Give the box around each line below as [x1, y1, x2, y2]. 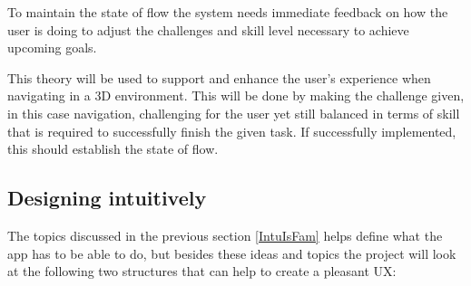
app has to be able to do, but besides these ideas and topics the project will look [7, 243, 456, 262]
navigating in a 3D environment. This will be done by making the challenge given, [7, 86, 465, 105]
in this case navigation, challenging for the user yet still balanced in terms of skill [7, 103, 460, 122]
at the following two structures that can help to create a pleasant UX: [7, 262, 397, 281]
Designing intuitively [7, 184, 207, 212]
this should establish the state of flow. [7, 139, 219, 158]
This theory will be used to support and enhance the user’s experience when [7, 68, 431, 87]
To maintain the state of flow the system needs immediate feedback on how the [7, 3, 448, 21]
